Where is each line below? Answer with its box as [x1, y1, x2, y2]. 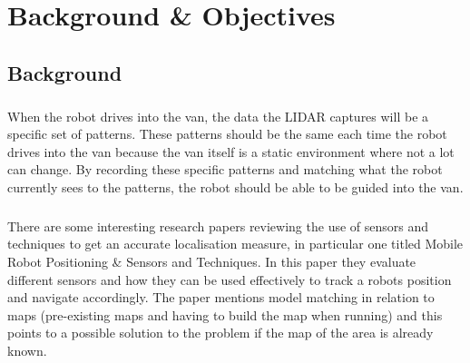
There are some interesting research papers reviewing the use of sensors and [7, 216, 429, 235]
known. [7, 341, 47, 360]
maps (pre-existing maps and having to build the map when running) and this [7, 305, 443, 324]
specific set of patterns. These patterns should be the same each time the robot [7, 124, 447, 143]
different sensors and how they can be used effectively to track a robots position [7, 270, 452, 289]
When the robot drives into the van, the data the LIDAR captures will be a [7, 106, 429, 125]
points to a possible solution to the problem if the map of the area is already [7, 323, 434, 342]
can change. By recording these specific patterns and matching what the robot [7, 160, 443, 179]
